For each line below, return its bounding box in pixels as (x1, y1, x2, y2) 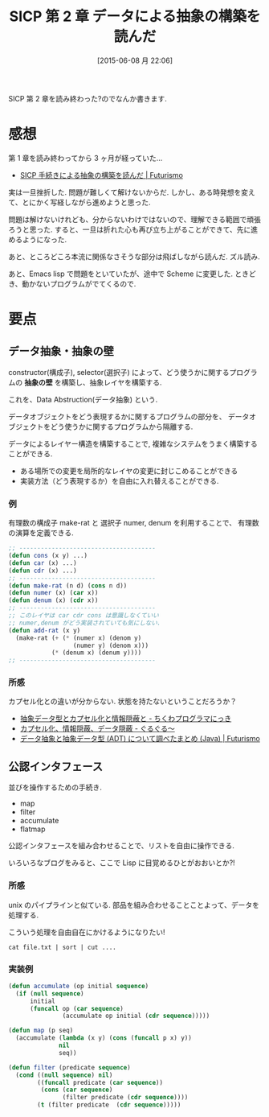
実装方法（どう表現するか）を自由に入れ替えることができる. (19, 476, 219, 485)
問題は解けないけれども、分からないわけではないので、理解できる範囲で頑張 (8, 214, 261, 224)
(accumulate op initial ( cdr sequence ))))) (62, 1012, 210, 1020)
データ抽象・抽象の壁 (8, 344, 114, 358)
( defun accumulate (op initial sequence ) (8, 982, 149, 990)
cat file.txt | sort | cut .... (8, 943, 116, 951)
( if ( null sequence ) (15, 989, 84, 998)
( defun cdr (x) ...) (8, 567, 78, 575)
